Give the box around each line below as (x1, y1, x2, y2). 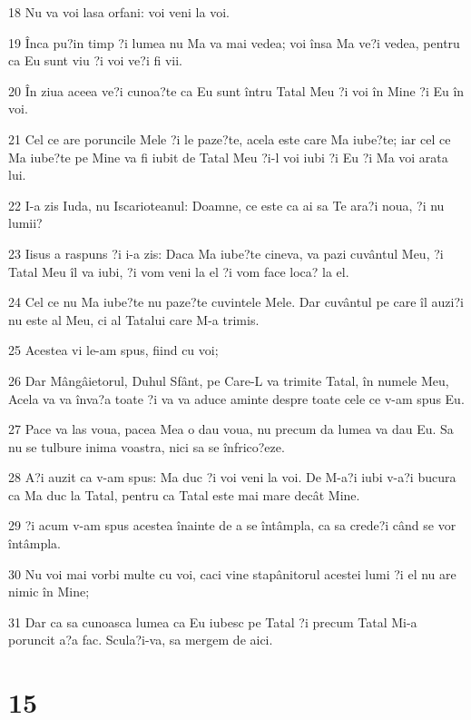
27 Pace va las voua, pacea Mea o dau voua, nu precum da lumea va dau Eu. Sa (8, 419, 454, 439)
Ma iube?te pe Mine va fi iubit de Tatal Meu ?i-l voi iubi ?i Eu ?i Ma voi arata (8, 147, 448, 166)
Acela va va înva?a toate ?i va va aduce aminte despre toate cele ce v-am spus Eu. (8, 389, 465, 408)
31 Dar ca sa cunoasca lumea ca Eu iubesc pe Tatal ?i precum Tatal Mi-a (8, 612, 417, 631)
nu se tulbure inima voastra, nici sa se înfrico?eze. (8, 437, 285, 456)
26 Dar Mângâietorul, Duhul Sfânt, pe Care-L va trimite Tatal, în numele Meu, (8, 370, 449, 390)
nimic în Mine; (8, 582, 90, 601)
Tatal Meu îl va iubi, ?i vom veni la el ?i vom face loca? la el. (8, 261, 349, 281)
